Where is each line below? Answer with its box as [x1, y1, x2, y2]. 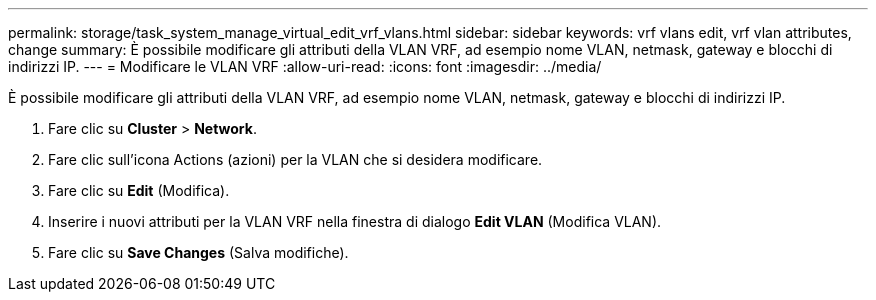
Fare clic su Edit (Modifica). [48, 182, 230, 199]
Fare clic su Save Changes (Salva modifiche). [48, 244, 349, 261]
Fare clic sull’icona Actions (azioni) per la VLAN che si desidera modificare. [48, 151, 543, 168]
